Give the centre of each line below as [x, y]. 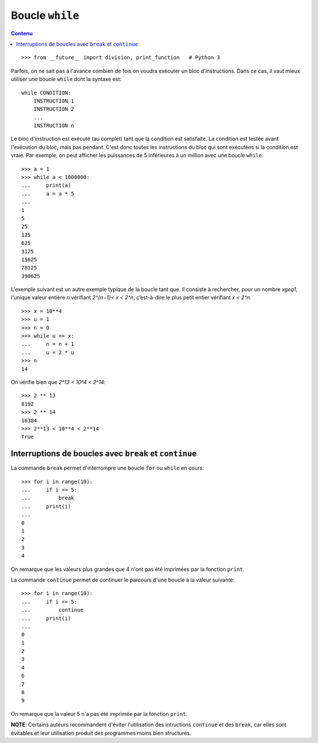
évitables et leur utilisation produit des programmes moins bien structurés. [101, 733]
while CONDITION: [46, 93]
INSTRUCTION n [54, 126]
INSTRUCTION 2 [54, 109]
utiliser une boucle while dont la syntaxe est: [66, 79]
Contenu [22, 33]
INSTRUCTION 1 [54, 101]
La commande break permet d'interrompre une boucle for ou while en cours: [107, 468]
